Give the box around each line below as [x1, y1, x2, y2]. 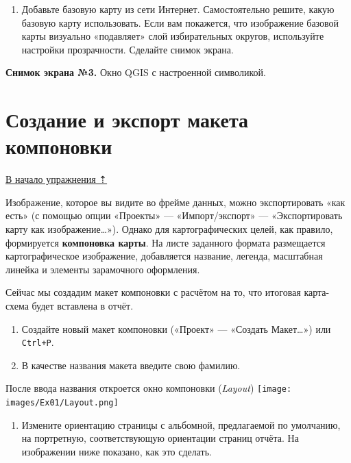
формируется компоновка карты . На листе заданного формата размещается [5, 235, 326, 249]
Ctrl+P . [21, 335, 54, 349]
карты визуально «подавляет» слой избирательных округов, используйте [21, 29, 324, 43]
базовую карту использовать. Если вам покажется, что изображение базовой [21, 15, 339, 29]
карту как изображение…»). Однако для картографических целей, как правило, [5, 222, 333, 236]
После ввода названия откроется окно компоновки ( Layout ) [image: [5, 381, 292, 395]
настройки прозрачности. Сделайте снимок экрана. [21, 42, 234, 56]
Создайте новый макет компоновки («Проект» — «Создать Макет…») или [21, 321, 331, 336]
